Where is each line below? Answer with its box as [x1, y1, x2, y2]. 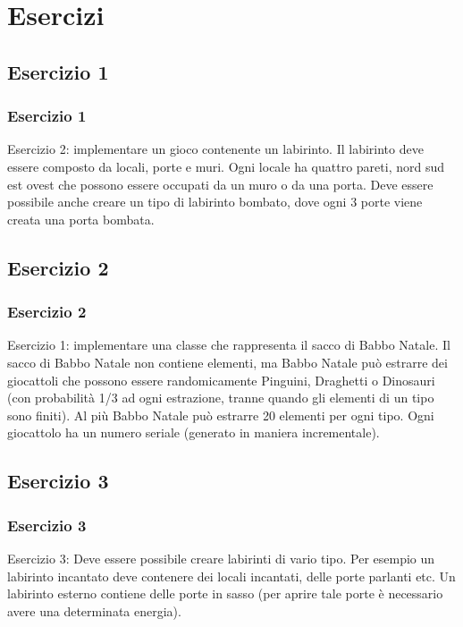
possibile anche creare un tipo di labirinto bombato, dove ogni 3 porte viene [7, 192, 423, 211]
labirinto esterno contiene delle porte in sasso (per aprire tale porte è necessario [7, 584, 443, 603]
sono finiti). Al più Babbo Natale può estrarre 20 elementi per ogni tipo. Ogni [7, 405, 434, 424]
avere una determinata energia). [7, 601, 181, 620]
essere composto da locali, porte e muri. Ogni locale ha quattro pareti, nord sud [7, 157, 444, 175]
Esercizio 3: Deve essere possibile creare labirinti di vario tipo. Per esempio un [7, 548, 435, 567]
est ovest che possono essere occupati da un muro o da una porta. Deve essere [7, 174, 434, 193]
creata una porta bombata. [7, 209, 155, 228]
